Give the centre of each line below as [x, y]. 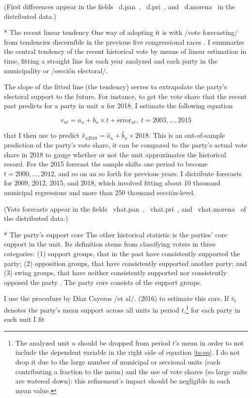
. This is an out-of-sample [187, 135]
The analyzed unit [42, 342]
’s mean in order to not [209, 342]
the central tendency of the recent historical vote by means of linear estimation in [125, 51]
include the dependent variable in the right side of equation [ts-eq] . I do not [127, 352]
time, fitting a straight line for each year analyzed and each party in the [111, 60]
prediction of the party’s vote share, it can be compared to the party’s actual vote [126, 144]
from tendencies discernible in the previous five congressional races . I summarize [124, 41]
